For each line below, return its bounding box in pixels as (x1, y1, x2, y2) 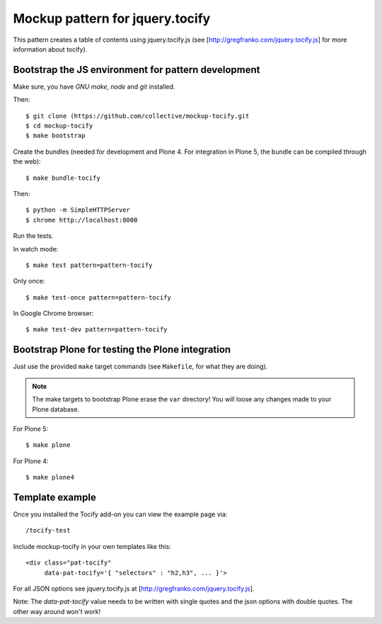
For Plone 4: (13, 457, 49, 465)
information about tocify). (13, 45, 88, 53)
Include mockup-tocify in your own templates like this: (13, 542, 171, 550)
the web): (13, 157, 41, 166)
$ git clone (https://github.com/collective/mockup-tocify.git (25, 112, 250, 120)
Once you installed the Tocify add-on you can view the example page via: (13, 510, 228, 518)
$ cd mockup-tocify (25, 122, 93, 130)
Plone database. (32, 404, 80, 414)
